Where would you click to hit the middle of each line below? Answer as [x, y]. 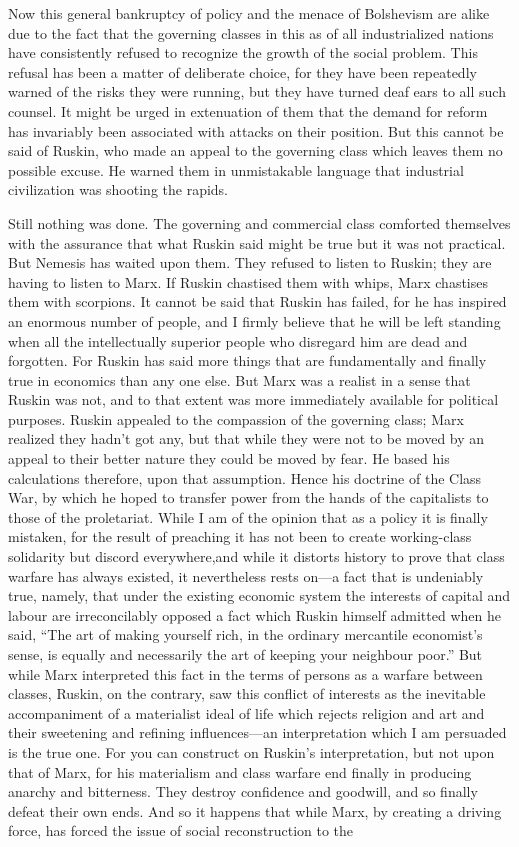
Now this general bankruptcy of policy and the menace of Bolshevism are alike [249, 13]
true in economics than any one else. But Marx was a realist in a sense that [239, 379]
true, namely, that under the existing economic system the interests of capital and [259, 595]
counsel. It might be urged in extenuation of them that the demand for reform [248, 110]
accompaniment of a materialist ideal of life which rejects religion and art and [246, 712]
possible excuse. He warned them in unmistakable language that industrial [236, 169]
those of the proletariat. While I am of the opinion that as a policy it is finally [248, 516]
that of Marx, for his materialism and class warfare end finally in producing [240, 771]
